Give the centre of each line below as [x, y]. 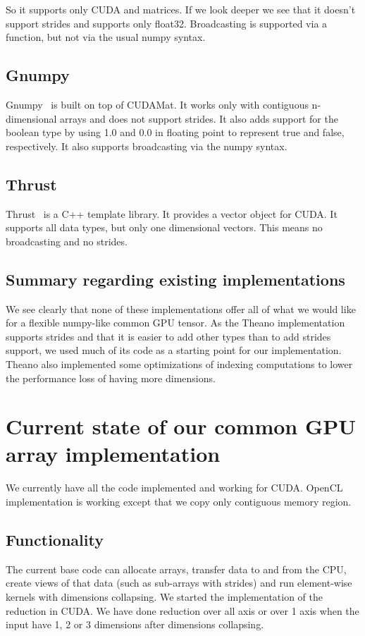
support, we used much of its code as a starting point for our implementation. [174, 350]
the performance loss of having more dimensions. [111, 378]
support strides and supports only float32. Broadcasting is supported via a [167, 23]
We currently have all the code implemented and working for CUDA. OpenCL [174, 488]
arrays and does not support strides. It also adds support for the [199, 118]
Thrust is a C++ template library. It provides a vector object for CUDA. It [172, 213]
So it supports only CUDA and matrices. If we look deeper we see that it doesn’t [181, 9]
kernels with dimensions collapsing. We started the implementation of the [165, 597]
